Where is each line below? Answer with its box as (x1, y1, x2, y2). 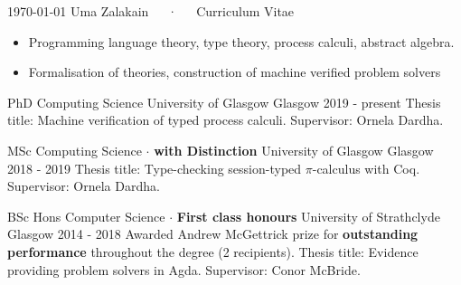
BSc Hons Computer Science (7, 206, 165, 225)
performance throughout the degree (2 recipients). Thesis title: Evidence (7, 242, 419, 261)
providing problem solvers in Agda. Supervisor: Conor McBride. (7, 260, 361, 279)
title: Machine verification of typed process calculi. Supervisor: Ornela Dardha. (7, 110, 444, 129)
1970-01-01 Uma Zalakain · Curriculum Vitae (7, 2, 295, 20)
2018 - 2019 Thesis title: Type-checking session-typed (7, 158, 302, 177)
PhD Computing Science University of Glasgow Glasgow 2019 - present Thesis (7, 92, 441, 111)
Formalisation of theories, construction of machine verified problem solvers (28, 62, 441, 81)
